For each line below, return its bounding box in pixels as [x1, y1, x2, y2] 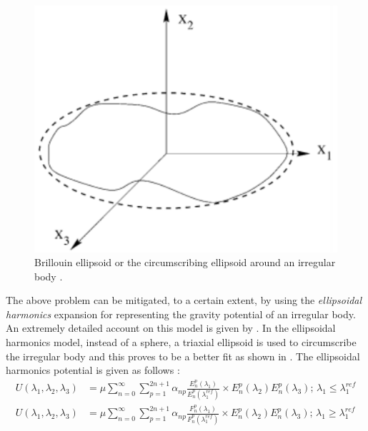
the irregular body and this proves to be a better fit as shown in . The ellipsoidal [6, 348, 360, 363]
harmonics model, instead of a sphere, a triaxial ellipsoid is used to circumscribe [6, 335, 357, 350]
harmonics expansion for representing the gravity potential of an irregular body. [6, 306, 356, 321]
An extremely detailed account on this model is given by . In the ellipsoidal [6, 320, 336, 335]
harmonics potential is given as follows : [6, 362, 180, 377]
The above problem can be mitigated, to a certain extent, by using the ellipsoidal [6, 293, 362, 308]
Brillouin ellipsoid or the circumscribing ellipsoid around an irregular [34, 255, 336, 270]
